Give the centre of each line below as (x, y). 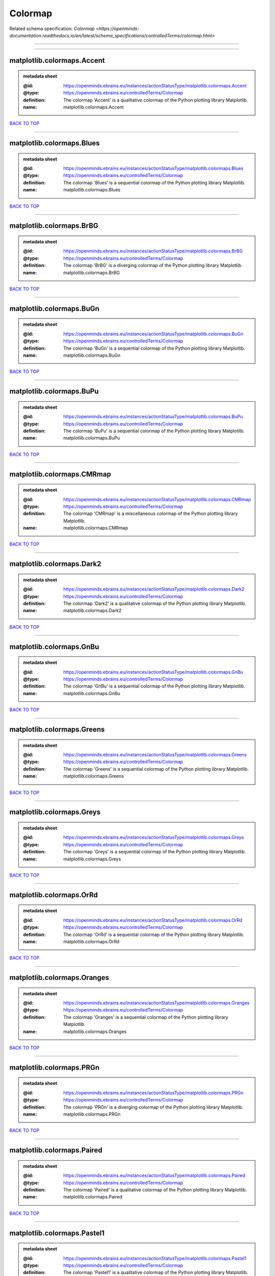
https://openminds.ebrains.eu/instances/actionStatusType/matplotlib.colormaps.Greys (154, 838)
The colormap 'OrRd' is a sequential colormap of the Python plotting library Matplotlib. (154, 935)
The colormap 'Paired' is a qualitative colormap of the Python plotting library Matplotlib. (155, 1190)
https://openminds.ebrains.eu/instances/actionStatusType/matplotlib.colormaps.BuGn (154, 334)
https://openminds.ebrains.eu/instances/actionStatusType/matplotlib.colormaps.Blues (154, 168)
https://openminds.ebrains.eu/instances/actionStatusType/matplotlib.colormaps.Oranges (156, 1003)
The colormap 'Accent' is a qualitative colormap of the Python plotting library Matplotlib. (156, 100)
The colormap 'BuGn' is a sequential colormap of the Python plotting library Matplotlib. (154, 348)
